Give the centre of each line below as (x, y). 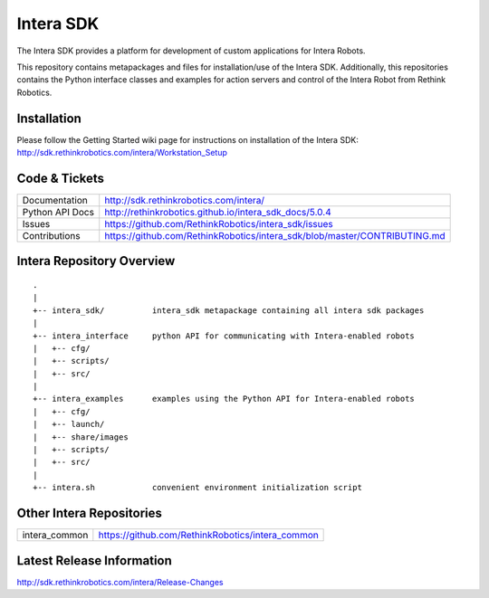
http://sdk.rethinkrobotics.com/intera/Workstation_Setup (122, 153)
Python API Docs (58, 212)
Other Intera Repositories (90, 513)
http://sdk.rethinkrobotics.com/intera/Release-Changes (120, 582)
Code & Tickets (60, 178)
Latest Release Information (94, 560)
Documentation (55, 200)
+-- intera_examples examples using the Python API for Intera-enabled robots (224, 399)
